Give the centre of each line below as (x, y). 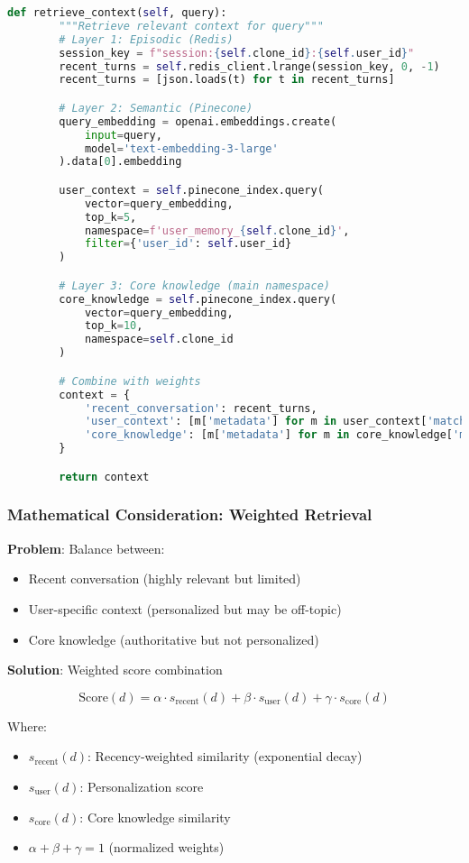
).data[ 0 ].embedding (120, 162)
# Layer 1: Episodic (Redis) (146, 39)
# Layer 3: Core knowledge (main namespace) (194, 285)
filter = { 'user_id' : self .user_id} (188, 244)
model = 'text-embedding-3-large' (181, 148)
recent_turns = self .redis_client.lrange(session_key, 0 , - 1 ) (249, 66)
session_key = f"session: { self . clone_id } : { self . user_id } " (237, 53)
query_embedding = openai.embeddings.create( (198, 121)
